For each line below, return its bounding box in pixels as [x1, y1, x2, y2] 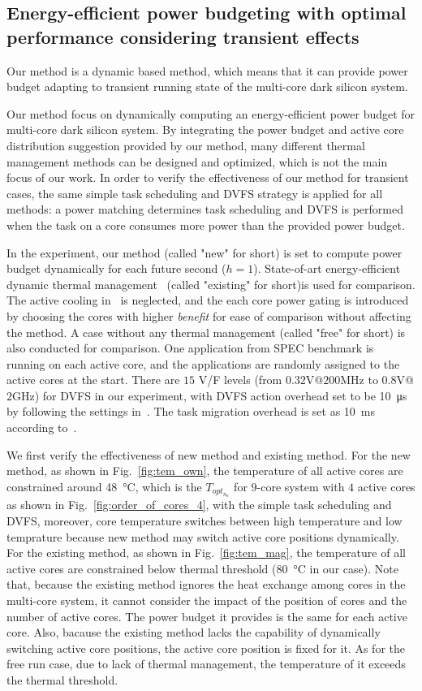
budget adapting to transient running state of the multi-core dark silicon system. [6, 78, 408, 95]
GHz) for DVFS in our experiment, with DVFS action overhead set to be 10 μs [12, 387, 407, 404]
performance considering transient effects [6, 24, 360, 49]
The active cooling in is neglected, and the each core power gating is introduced [6, 292, 409, 309]
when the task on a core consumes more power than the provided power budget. [6, 216, 405, 233]
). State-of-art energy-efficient [253, 260, 401, 277]
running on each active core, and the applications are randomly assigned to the [6, 355, 400, 372]
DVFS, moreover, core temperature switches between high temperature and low [6, 512, 403, 529]
